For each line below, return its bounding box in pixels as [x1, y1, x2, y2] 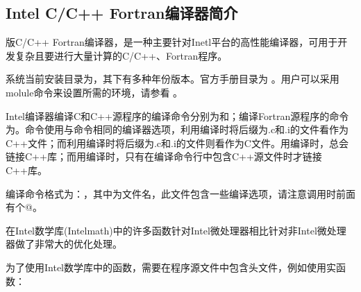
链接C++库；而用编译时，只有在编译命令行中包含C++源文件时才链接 [6, 149, 322, 164]
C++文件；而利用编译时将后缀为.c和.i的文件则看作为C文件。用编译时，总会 [6, 135, 349, 150]
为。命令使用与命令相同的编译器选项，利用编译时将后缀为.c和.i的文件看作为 [6, 122, 349, 137]
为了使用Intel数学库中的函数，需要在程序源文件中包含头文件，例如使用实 [6, 259, 336, 274]
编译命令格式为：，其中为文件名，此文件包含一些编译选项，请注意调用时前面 [6, 186, 355, 200]
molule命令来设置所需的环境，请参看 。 [6, 85, 183, 99]
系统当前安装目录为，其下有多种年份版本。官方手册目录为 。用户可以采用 [6, 71, 339, 86]
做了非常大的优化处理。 [15, 237, 122, 251]
